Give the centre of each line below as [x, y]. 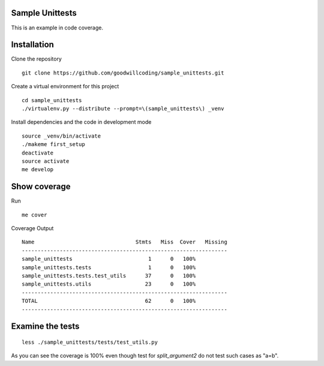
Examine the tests [45, 327]
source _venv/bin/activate [61, 136]
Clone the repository [37, 59]
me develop [38, 169]
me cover [34, 215]
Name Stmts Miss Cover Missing [124, 242]
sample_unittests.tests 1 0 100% [109, 267]
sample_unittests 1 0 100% [109, 259]
